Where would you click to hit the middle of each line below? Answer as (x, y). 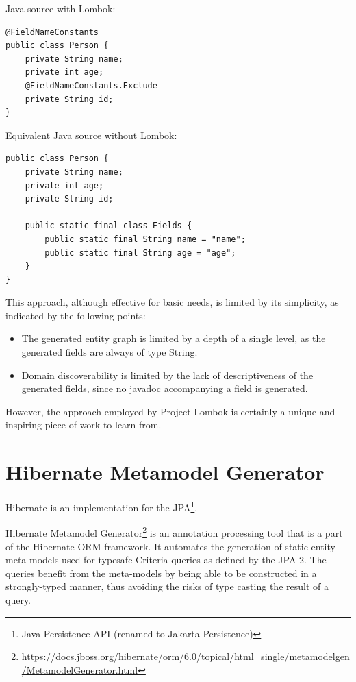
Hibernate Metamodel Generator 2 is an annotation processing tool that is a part (174, 532)
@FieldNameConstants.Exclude (91, 85)
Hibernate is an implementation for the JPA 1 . (102, 506)
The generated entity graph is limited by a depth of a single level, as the (174, 338)
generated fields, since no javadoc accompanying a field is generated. (165, 388)
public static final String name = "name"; (145, 239)
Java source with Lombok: (61, 8)
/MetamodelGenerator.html (80, 669)
